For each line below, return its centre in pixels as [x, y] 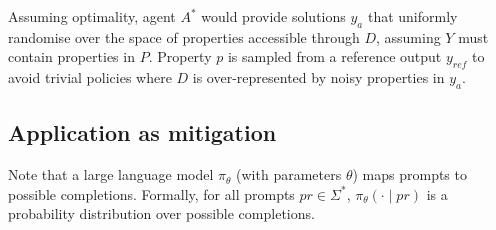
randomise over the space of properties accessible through [184, 36]
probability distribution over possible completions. [161, 213]
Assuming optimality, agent [92, 16]
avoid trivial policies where [90, 77]
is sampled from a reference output [334, 56]
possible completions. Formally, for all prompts [151, 193]
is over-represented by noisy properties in [318, 77]
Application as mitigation [142, 132]
